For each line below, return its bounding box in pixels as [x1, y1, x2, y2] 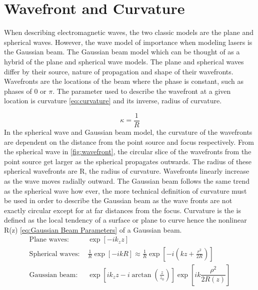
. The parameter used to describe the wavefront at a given [52, 85, 231, 96]
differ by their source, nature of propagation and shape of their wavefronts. [4, 66, 233, 76]
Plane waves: [29, 236, 69, 244]
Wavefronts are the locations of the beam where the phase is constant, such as [4, 76, 243, 86]
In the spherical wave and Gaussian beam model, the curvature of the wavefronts [4, 126, 252, 137]
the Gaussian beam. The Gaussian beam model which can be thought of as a [4, 46, 240, 57]
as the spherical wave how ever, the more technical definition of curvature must [4, 185, 247, 196]
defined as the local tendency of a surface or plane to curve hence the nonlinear [4, 215, 247, 225]
